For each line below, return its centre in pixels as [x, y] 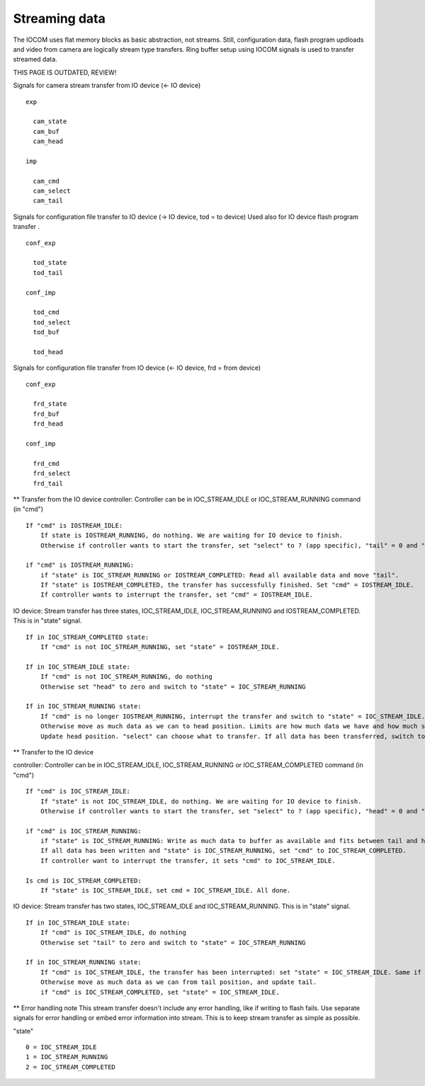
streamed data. [35, 60]
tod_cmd [46, 312]
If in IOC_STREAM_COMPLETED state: [87, 637]
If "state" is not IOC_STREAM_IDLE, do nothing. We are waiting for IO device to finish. [201, 801]
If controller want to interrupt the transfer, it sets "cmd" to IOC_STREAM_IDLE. [188, 860]
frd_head [48, 424]
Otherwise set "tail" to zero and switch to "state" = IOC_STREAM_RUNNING [173, 943]
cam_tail [48, 201]
